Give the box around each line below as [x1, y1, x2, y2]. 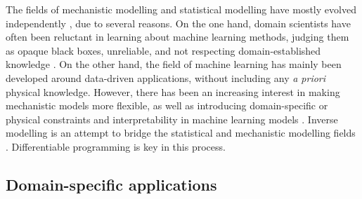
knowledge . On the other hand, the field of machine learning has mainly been [6, 57, 342, 71]
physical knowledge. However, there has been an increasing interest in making [6, 84, 340, 99]
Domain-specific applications [6, 173, 217, 195]
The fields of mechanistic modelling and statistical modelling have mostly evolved [6, 2, 356, 16]
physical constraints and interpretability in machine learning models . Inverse [6, 111, 338, 126]
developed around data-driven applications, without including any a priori [6, 70, 326, 85]
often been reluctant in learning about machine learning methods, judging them [6, 29, 349, 44]
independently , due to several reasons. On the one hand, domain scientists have [6, 15, 351, 30]
